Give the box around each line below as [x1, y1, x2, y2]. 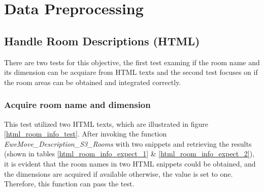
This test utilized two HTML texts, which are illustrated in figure [4, 118, 208, 129]
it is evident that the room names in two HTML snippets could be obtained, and [4, 158, 256, 169]
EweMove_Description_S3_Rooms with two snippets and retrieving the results [4, 138, 252, 149]
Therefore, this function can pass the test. [4, 178, 135, 189]
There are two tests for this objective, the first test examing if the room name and [4, 57, 260, 67]
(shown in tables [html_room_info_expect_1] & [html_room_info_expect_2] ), [4, 148, 255, 159]
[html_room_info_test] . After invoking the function [4, 128, 167, 139]
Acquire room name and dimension [4, 98, 151, 111]
